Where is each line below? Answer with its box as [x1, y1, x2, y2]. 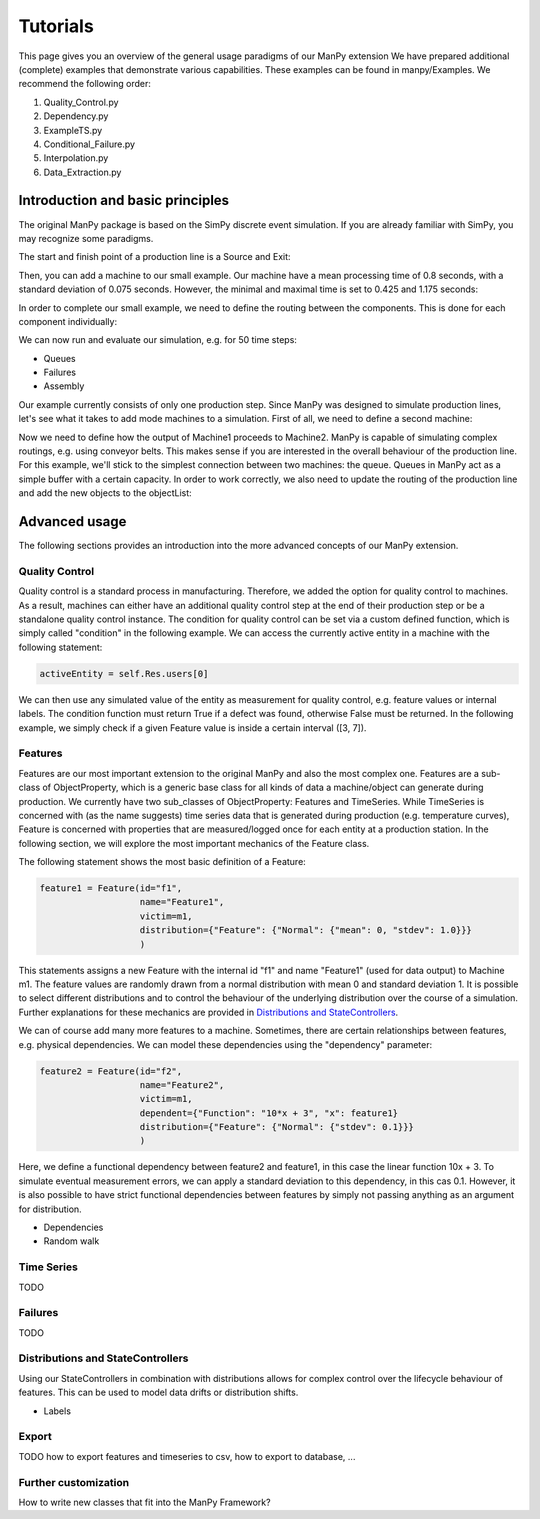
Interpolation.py [43, 152, 109, 164]
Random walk [43, 1235, 100, 1247]
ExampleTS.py [43, 124, 103, 136]
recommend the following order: [18, 78, 152, 90]
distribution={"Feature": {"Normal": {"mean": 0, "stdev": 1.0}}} [139, 925, 472, 936]
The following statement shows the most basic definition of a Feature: [18, 856, 307, 868]
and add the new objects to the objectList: [18, 487, 192, 499]
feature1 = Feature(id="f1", [39, 883, 183, 894]
